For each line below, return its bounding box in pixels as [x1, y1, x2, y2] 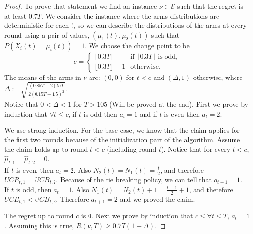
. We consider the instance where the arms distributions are [41, 10, 219, 20]
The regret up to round [4, 211, 74, 221]
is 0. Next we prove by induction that [81, 211, 193, 221]
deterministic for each [4, 20, 69, 30]
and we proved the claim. [120, 194, 195, 204]
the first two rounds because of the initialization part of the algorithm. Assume [4, 134, 240, 144]
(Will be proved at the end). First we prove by [109, 98, 248, 109]
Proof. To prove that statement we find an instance [4, 1, 157, 11]
